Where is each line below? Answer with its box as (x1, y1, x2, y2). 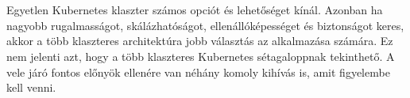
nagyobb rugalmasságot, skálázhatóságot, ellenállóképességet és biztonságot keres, (6, 17, 404, 33)
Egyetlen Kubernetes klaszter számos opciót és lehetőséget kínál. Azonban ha (6, 2, 383, 18)
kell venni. (6, 79, 56, 96)
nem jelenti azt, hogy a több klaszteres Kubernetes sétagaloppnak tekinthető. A (6, 47, 395, 64)
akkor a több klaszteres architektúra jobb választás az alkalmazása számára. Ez (6, 32, 393, 49)
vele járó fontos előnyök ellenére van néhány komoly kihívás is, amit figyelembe (6, 63, 390, 80)
